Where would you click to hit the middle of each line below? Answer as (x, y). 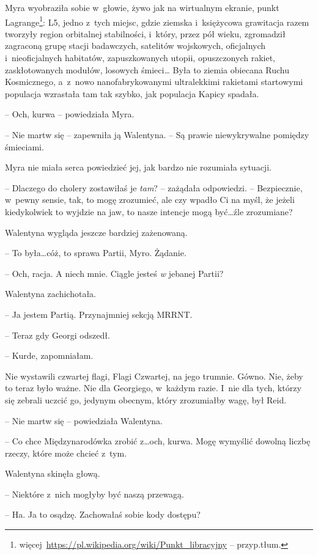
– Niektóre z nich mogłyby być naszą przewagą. (94, 494)
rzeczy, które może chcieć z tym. (66, 453)
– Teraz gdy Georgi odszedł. (57, 335)
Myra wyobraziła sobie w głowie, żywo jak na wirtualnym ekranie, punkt (142, 7)
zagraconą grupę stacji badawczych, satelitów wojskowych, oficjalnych (135, 46)
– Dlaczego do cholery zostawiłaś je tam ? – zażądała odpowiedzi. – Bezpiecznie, (154, 187)
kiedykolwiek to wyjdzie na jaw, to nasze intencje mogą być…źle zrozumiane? (149, 211)
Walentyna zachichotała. (50, 294)
